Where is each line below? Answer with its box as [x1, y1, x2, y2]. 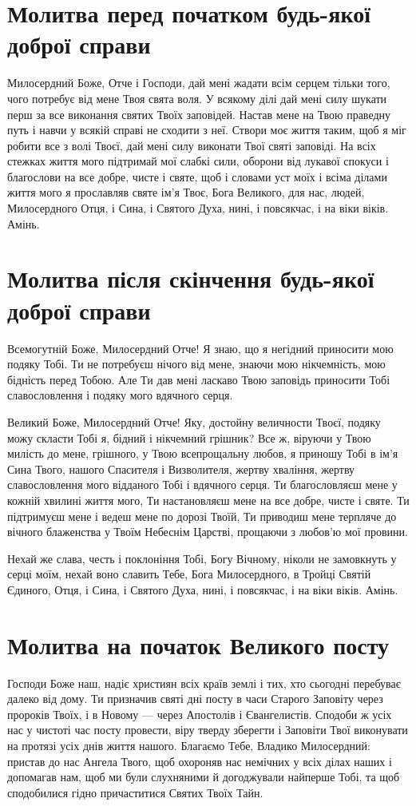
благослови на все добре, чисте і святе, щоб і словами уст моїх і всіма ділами [7, 168, 387, 185]
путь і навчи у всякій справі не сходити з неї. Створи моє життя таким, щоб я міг [7, 121, 406, 138]
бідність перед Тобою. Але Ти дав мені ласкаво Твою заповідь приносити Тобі [7, 371, 390, 387]
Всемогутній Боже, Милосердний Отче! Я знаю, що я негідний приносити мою [7, 339, 394, 356]
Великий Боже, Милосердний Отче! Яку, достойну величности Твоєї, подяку [7, 413, 381, 430]
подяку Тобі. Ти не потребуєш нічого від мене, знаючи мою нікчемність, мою [7, 355, 386, 372]
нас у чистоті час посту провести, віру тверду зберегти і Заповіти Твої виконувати [7, 721, 408, 738]
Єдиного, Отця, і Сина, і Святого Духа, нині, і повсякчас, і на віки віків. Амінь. [7, 581, 398, 598]
